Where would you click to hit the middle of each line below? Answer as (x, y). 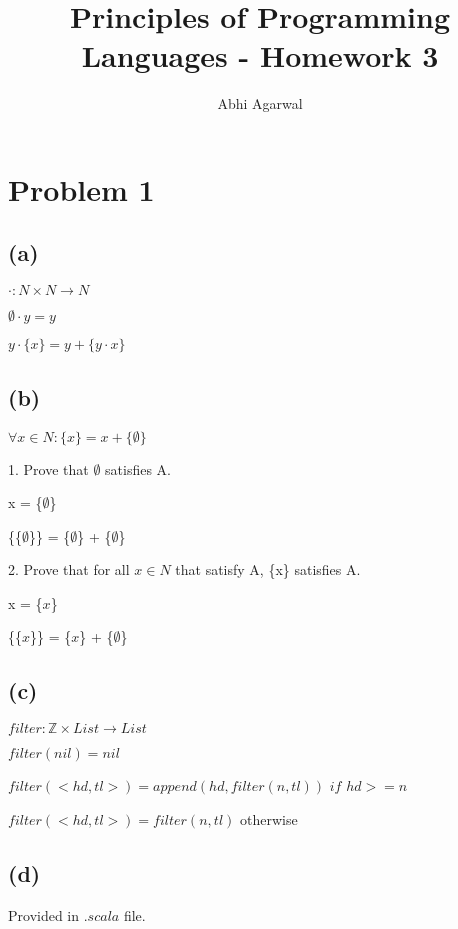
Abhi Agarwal (260, 103)
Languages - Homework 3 (260, 55)
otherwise (268, 818)
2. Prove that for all (69, 569)
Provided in (44, 914)
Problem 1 (81, 188)
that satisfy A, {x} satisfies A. (268, 569)
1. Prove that (48, 468)
